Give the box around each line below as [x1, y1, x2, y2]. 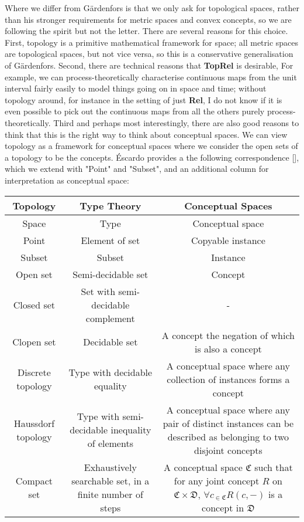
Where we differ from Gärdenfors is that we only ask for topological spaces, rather [5, 2, 299, 13]
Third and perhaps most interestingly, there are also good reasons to [53, 116, 299, 128]
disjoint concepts [194, 443, 262, 457]
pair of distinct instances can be [163, 416, 294, 430]
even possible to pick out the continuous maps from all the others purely [5, 105, 265, 117]
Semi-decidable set [72, 267, 148, 281]
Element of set [81, 233, 140, 247]
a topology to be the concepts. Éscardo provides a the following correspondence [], [5, 151, 299, 163]
